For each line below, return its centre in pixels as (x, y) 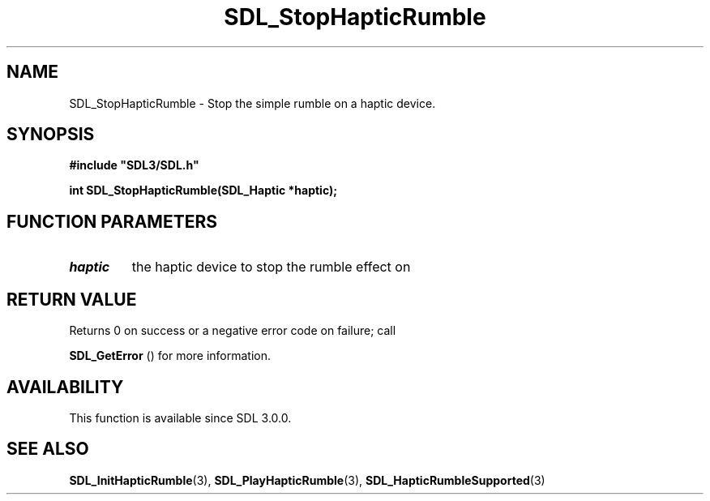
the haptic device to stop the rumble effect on (271, 267)
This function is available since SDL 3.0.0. (180, 417)
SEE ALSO (48, 449)
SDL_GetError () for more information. (170, 356)
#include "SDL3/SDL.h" (134, 165)
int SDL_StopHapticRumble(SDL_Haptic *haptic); (203, 191)
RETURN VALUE (72, 299)
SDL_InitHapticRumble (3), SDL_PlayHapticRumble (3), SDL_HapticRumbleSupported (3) (307, 480)
